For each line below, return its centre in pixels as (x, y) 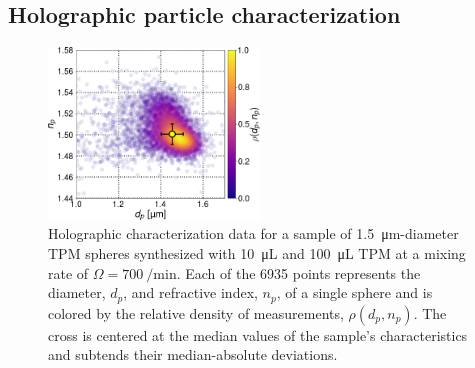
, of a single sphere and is (354, 292)
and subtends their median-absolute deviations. (193, 354)
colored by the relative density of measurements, (196, 312)
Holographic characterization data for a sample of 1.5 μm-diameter (253, 233)
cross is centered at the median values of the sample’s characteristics (258, 334)
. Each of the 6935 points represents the (298, 272)
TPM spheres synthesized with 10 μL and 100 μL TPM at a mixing (257, 253)
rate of (68, 272)
